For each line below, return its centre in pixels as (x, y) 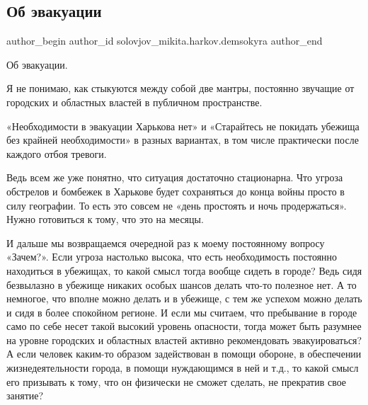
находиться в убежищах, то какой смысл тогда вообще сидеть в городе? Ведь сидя (184, 270)
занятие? (25, 395)
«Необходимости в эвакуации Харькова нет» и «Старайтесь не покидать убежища (183, 126)
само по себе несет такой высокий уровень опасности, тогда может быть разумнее (184, 326)
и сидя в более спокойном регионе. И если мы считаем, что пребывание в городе (182, 312)
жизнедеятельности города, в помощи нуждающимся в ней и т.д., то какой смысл (183, 368)
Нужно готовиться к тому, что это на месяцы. (105, 219)
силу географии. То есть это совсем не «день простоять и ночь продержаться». (177, 205)
